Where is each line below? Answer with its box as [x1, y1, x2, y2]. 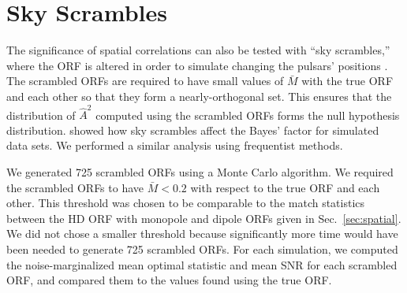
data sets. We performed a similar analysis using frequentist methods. [6, 137, 343, 154]
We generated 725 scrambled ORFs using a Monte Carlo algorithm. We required [6, 164, 394, 180]
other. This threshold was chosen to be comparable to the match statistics [6, 195, 365, 211]
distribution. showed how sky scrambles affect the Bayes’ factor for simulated [6, 121, 379, 138]
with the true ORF [301, 72, 394, 89]
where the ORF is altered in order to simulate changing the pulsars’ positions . [6, 57, 388, 73]
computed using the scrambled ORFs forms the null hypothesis [95, 106, 400, 123]
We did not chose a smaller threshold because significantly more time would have [6, 225, 398, 242]
